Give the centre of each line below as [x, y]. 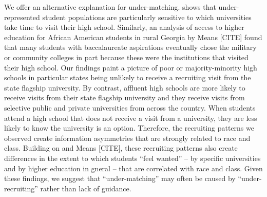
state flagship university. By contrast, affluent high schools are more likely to [125, 87]
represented [22, 17]
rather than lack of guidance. [86, 188]
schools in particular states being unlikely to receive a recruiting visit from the [128, 77]
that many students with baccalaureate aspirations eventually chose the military [130, 47]
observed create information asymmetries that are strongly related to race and [127, 138]
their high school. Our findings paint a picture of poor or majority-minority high [131, 67]
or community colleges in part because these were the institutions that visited [126, 57]
